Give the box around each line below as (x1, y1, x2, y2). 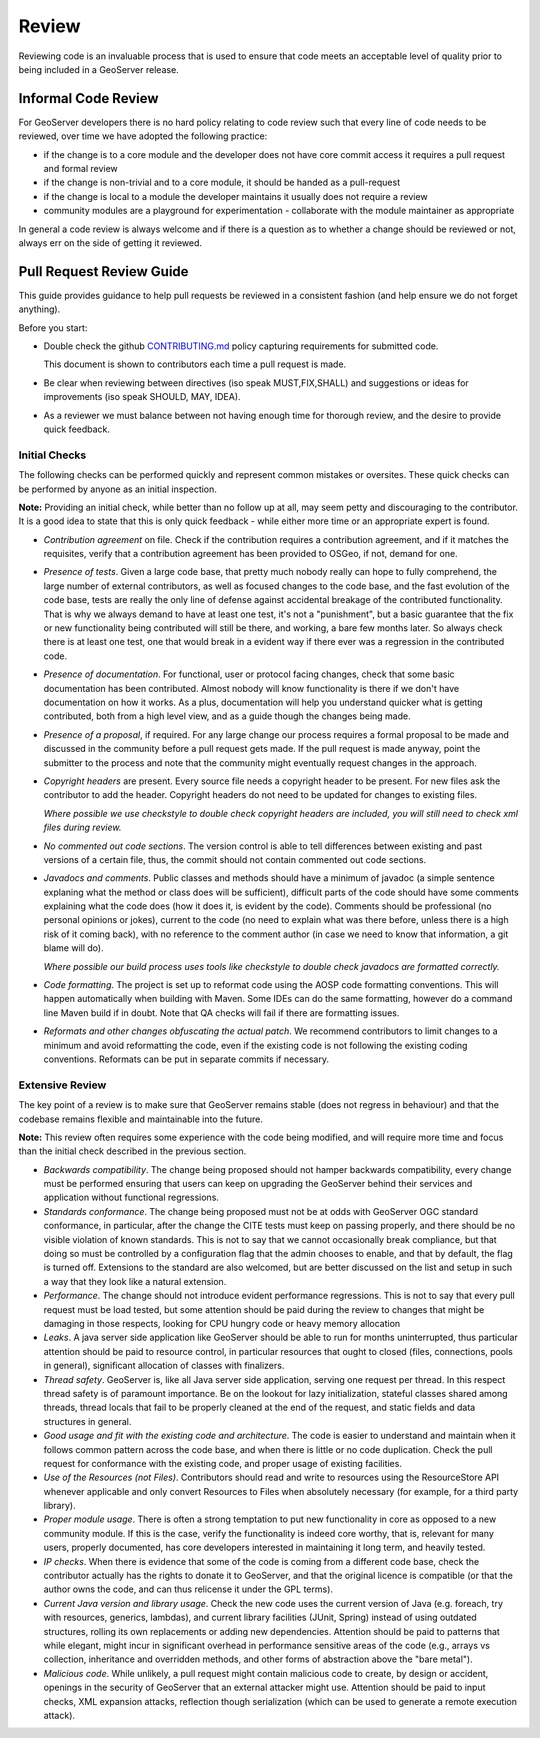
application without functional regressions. (43, 1191, 220, 1204)
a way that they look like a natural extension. (43, 1275, 227, 1287)
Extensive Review (18, 1078, 107, 1092)
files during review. (43, 821, 122, 834)
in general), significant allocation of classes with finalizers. (43, 1360, 285, 1372)
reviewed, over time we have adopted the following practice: (18, 130, 268, 142)
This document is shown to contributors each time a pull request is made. (43, 358, 347, 370)
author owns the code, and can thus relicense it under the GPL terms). (43, 1583, 334, 1595)
